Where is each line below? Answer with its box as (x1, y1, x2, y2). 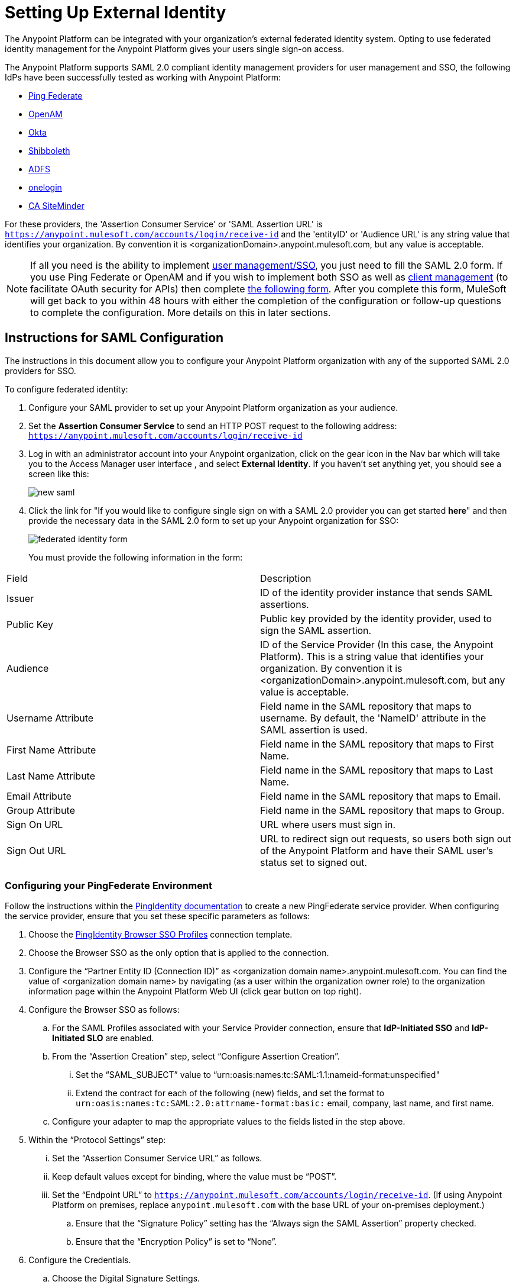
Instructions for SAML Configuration (5, 330, 224, 346)
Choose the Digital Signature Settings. (52, 1273, 200, 1284)
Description (260, 572, 311, 584)
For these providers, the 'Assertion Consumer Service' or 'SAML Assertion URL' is (5, 218, 323, 229)
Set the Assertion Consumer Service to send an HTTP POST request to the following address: (28, 420, 397, 431)
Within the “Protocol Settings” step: (28, 1135, 166, 1145)
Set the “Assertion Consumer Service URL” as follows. (52, 1153, 262, 1164)
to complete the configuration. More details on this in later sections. (30, 306, 331, 318)
